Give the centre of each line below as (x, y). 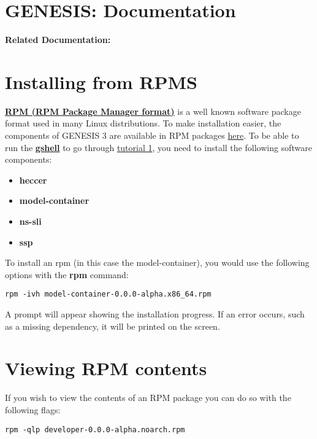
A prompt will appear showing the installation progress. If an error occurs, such (155, 314)
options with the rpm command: (67, 274)
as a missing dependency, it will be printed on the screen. (113, 326)
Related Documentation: (58, 40)
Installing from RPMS (101, 81)
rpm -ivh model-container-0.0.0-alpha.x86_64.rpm (108, 294)
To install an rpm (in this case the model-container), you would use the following (157, 262)
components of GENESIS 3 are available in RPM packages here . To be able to (152, 135)
